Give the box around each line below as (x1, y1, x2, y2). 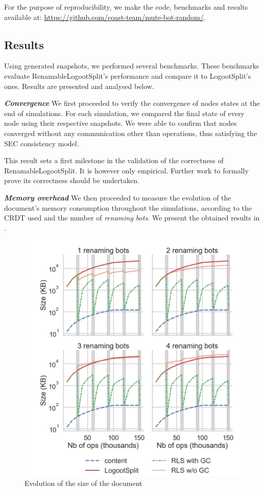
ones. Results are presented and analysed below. (4, 80, 154, 91)
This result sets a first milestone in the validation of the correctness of (4, 155, 224, 166)
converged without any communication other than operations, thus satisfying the (4, 127, 257, 138)
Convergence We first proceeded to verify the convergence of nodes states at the (4, 98, 260, 108)
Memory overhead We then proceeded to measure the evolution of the (4, 192, 231, 203)
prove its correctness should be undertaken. (4, 175, 139, 186)
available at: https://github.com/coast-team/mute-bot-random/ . (4, 11, 206, 22)
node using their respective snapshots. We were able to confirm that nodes (4, 118, 237, 128)
